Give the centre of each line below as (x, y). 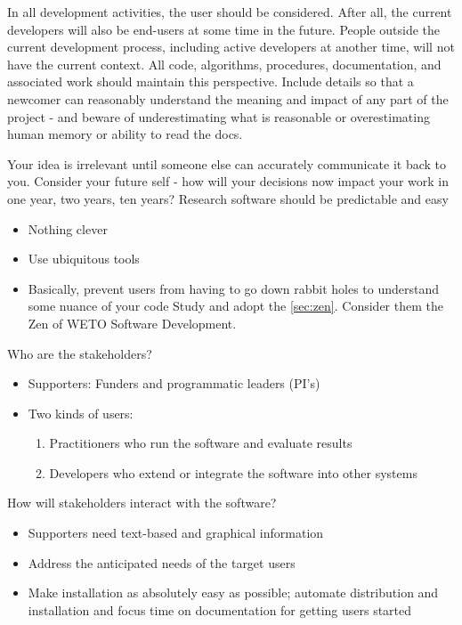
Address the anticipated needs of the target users (162, 562)
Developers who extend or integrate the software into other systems (233, 472)
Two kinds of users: (81, 413)
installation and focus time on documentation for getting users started (220, 609)
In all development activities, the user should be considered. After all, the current (230, 12)
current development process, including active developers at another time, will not (231, 47)
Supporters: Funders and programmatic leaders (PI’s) (174, 383)
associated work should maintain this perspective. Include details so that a (211, 81)
